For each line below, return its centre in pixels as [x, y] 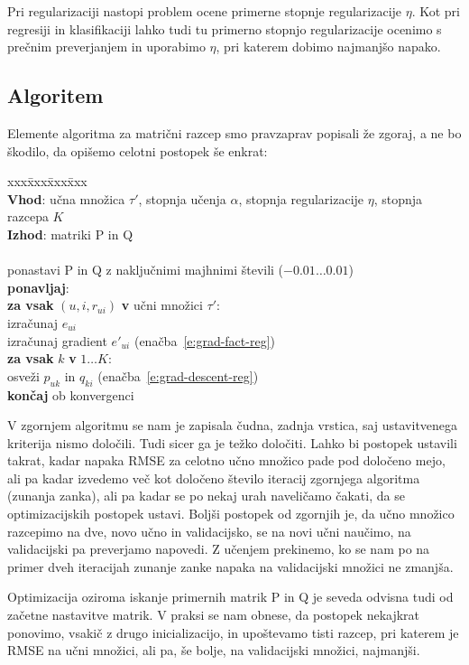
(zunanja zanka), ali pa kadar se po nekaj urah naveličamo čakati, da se [206, 496]
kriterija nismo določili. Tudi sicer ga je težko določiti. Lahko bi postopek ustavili [232, 442]
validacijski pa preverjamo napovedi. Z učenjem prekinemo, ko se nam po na [219, 549]
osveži [23, 375]
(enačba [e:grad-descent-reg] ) [178, 375]
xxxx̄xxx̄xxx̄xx [47, 181]
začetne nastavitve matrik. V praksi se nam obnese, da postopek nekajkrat [214, 615]
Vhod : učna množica [66, 198]
